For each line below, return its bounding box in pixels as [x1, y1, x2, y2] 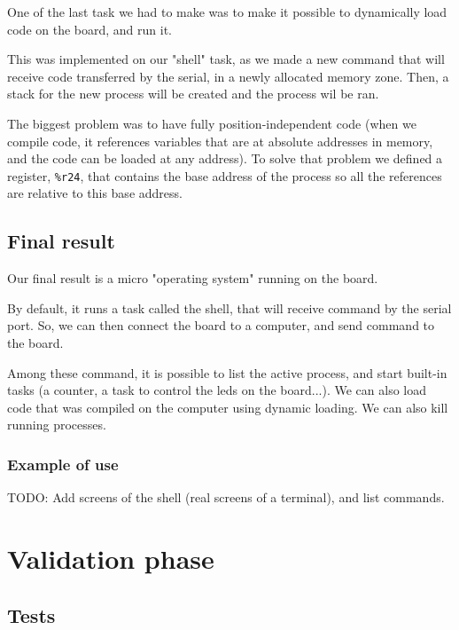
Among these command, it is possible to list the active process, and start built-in [7, 363, 447, 382]
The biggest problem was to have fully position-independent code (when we [7, 114, 416, 132]
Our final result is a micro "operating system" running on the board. [7, 269, 378, 287]
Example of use [7, 453, 119, 475]
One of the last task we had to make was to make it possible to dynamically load [7, 3, 447, 20]
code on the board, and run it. [7, 20, 173, 38]
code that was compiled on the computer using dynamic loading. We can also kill [7, 398, 448, 416]
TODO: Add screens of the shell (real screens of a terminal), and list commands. [7, 488, 445, 507]
